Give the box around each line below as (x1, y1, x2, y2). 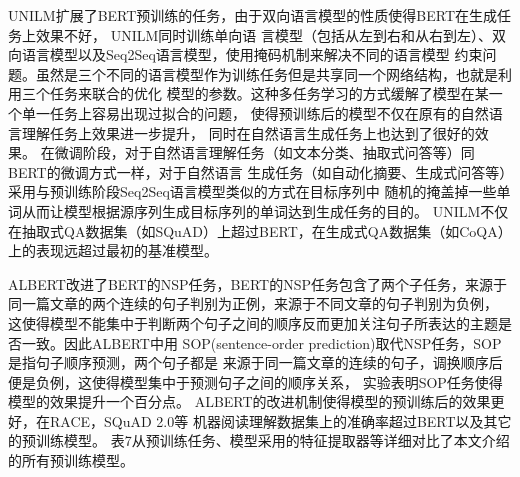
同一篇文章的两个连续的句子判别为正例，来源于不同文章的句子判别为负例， (8, 293, 498, 314)
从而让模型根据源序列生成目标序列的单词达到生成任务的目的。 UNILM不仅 (21, 200, 509, 221)
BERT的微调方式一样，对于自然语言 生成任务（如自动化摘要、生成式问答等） (8, 161, 507, 182)
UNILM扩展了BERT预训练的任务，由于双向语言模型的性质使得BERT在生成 (8, 5, 498, 25)
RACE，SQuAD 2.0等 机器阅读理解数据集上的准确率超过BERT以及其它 (49, 410, 512, 431)
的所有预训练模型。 (8, 450, 134, 471)
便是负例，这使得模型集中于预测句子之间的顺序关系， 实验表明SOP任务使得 (8, 371, 503, 392)
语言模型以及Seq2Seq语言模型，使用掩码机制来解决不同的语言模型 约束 (21, 44, 483, 65)
